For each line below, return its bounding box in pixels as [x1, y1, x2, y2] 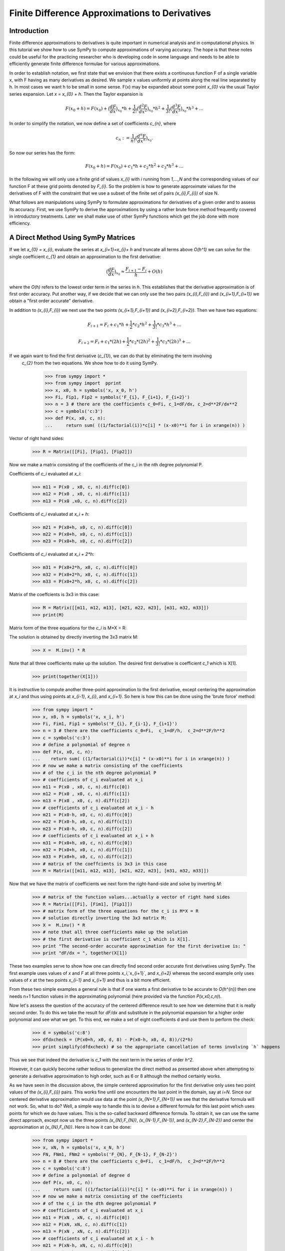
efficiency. [9, 220, 31, 226]
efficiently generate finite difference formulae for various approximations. [9, 61, 160, 67]
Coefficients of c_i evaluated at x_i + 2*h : [9, 551, 94, 557]
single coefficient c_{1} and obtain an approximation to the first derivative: [9, 253, 161, 260]
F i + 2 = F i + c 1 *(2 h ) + [78, 338, 126, 345]
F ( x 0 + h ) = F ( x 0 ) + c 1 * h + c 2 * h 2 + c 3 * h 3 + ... [85, 162, 183, 170]
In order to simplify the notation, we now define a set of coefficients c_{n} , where [9, 121, 176, 127]
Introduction [9, 27, 49, 35]
